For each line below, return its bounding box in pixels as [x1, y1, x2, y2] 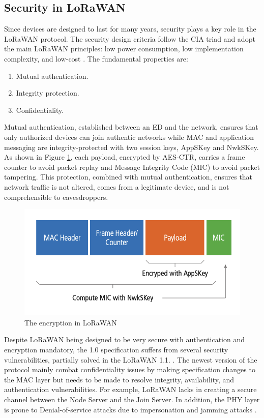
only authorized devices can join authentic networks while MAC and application [4, 131, 254, 142]
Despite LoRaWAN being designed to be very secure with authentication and [4, 334, 245, 345]
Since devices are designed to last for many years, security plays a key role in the [4, 23, 256, 34]
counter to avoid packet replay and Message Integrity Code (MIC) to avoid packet [4, 161, 260, 172]
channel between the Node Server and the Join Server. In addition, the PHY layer [4, 394, 260, 405]
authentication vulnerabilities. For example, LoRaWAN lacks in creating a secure [4, 384, 257, 395]
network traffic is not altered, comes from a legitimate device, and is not [4, 181, 229, 192]
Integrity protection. [16, 87, 79, 98]
